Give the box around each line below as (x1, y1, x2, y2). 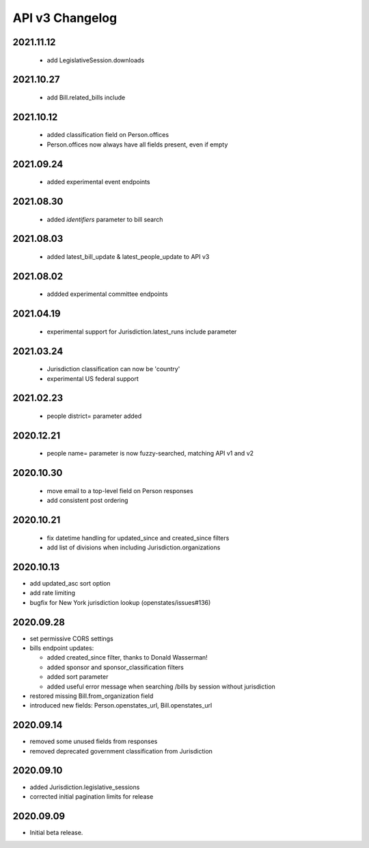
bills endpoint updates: (29, 644, 94, 652)
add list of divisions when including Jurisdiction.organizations (46, 543, 221, 551)
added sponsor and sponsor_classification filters (46, 663, 184, 671)
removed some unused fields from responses (29, 737, 158, 746)
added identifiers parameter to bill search (46, 215, 163, 223)
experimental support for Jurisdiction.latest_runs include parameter (46, 327, 237, 336)
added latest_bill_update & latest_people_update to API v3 (46, 252, 210, 260)
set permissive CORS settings (29, 634, 114, 643)
